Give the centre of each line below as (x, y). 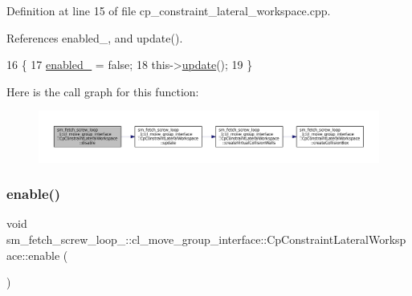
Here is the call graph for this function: (103, 91)
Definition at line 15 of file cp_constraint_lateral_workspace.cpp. (169, 10)
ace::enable (33, 255)
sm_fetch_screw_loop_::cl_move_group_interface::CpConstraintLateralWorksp (206, 239)
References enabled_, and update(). (95, 37)
